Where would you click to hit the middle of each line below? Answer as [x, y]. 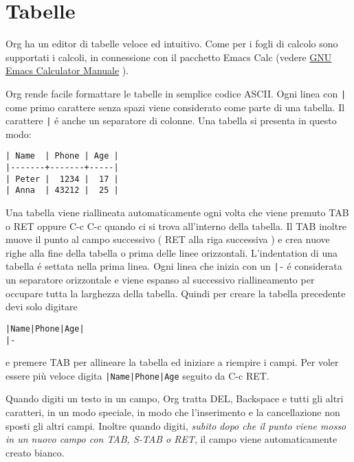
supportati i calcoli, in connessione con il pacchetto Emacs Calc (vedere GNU [169, 57]
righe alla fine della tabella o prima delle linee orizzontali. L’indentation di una [172, 252]
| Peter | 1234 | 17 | [62, 179]
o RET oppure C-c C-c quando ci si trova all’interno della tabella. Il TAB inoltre [176, 226]
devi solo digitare [42, 307]
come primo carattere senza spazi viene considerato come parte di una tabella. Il [175, 107]
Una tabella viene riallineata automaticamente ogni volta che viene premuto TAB [177, 212]
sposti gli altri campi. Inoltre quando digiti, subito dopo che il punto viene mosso [176, 425]
